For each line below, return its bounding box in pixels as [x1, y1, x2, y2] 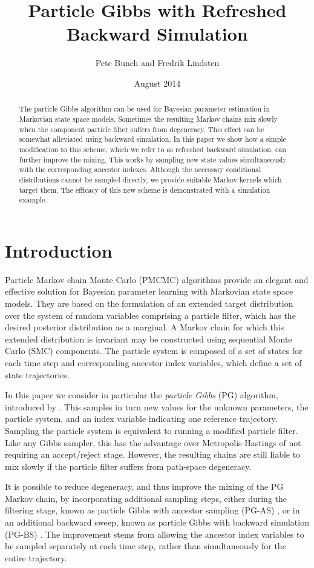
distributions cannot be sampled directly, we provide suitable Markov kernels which [19, 174, 282, 184]
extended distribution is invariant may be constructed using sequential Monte [5, 332, 292, 345]
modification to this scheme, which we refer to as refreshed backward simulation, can [19, 144, 286, 154]
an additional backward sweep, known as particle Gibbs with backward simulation [5, 516, 309, 529]
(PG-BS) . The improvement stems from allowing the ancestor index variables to [5, 527, 304, 540]
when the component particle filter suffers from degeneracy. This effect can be [19, 124, 264, 134]
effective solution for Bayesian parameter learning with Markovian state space [5, 285, 293, 298]
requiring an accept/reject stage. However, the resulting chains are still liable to [5, 448, 301, 461]
